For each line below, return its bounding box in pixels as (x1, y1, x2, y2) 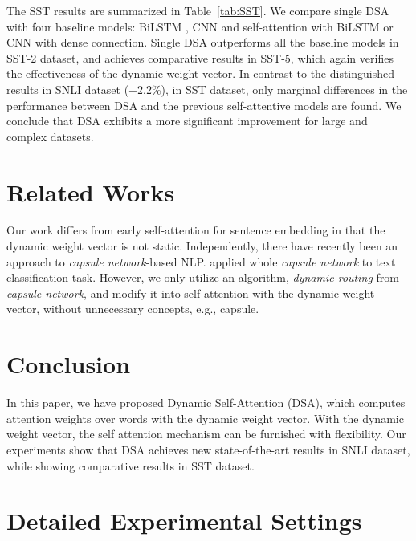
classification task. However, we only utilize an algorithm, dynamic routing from (6, 269, 399, 286)
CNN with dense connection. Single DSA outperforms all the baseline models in (6, 34, 399, 51)
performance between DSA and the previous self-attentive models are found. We (6, 96, 402, 113)
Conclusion (6, 348, 131, 380)
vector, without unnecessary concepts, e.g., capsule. (6, 300, 259, 317)
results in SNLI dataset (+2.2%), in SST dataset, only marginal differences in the (6, 80, 408, 97)
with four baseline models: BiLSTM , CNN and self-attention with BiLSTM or (6, 18, 394, 35)
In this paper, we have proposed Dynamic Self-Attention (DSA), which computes (6, 394, 406, 411)
